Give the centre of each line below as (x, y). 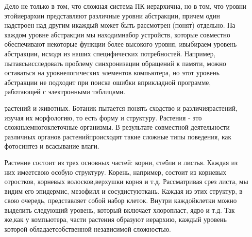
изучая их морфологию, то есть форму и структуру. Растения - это (103, 117)
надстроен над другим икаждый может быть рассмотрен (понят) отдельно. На (120, 25)
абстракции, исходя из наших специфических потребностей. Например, (110, 53)
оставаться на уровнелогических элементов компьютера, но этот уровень (112, 73)
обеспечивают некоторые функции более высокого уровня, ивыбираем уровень (121, 44)
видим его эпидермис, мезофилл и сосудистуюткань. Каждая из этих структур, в (124, 191)
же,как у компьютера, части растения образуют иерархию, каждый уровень (116, 219)
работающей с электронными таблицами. (65, 92)
